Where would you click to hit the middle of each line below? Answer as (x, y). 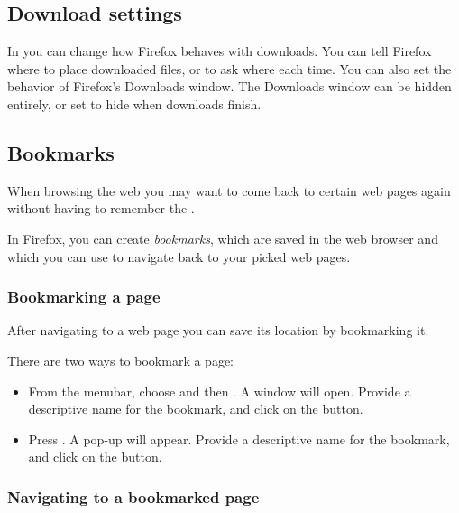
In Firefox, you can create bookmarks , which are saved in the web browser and (223, 238)
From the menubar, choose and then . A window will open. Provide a (220, 391)
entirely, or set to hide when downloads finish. (134, 103)
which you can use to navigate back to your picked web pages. (179, 256)
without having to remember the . (101, 208)
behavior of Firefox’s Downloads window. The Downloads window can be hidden (229, 86)
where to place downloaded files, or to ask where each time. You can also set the (229, 68)
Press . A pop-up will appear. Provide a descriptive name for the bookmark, (239, 438)
